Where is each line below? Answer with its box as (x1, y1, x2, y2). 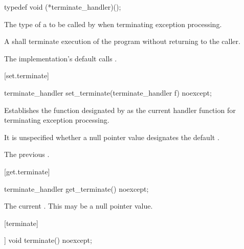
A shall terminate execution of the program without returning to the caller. (4, 36, 240, 47)
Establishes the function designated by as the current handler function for (4, 104, 236, 115)
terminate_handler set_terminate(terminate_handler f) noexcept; (4, 87, 212, 98)
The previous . (4, 149, 50, 160)
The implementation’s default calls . (4, 53, 117, 63)
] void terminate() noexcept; (4, 235, 92, 245)
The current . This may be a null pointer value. (4, 200, 153, 211)
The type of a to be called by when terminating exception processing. (4, 18, 222, 29)
